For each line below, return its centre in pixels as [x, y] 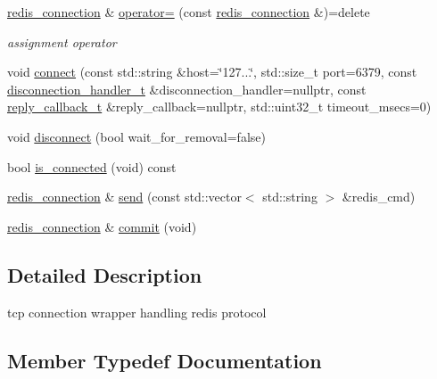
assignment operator [62, 41]
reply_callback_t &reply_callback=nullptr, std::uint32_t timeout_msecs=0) [219, 107]
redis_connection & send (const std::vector [124, 197]
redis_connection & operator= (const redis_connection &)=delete [189, 12]
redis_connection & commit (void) [102, 226]
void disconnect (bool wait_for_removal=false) [136, 136]
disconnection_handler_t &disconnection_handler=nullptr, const [187, 89]
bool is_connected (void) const [92, 166]
